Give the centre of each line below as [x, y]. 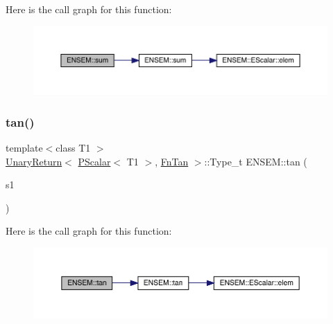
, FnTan [172, 161]
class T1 [73, 147]
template [24, 147]
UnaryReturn [34, 161]
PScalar [94, 161]
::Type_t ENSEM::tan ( [256, 161]
